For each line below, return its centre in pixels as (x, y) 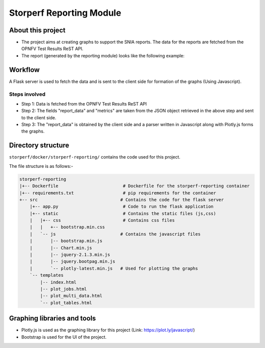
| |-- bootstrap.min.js (66, 241)
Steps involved (27, 94)
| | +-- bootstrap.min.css (67, 227)
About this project (37, 30)
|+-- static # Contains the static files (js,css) (123, 213)
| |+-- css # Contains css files (102, 220)
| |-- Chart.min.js (61, 248)
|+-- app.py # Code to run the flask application (121, 207)
